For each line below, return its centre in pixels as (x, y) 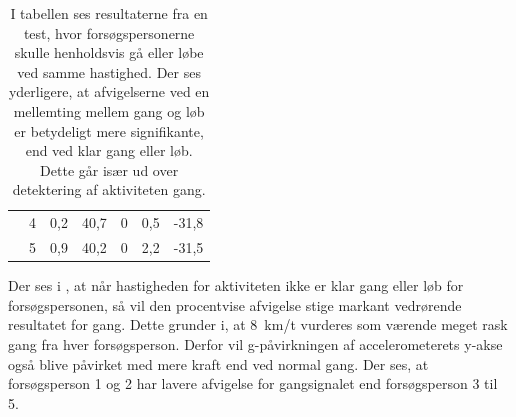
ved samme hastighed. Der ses (109, 71)
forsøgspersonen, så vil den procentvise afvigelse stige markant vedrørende (235, 304)
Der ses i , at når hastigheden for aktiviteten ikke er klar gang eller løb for (236, 285)
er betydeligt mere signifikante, (109, 130)
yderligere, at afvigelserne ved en (109, 91)
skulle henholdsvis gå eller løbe (109, 52)
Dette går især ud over (109, 169)
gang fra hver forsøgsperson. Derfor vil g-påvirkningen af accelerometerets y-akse (255, 343)
